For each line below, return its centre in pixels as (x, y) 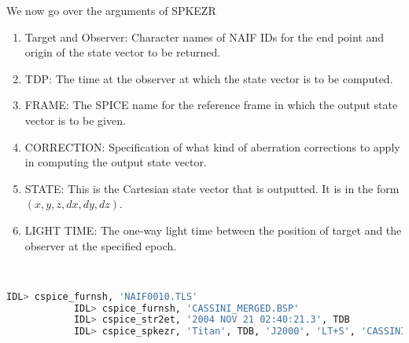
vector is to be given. (75, 120)
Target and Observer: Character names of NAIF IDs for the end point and (204, 36)
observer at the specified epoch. (101, 245)
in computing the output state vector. (116, 162)
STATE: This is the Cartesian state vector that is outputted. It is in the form (212, 188)
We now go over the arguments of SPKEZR (111, 10)
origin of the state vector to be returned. (123, 52)
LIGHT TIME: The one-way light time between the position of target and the (213, 230)
